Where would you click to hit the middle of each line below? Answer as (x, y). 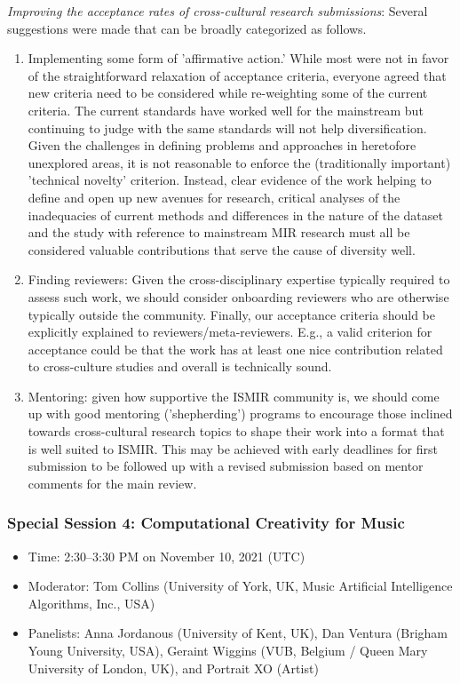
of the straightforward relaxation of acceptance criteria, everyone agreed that (237, 75)
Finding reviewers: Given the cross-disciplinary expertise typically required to (239, 279)
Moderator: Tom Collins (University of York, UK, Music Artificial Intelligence (240, 586)
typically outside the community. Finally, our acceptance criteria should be (232, 314)
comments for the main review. (112, 483)
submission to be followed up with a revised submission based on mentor (226, 466)
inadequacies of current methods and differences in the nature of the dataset (235, 215)
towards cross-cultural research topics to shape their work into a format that (236, 431)
